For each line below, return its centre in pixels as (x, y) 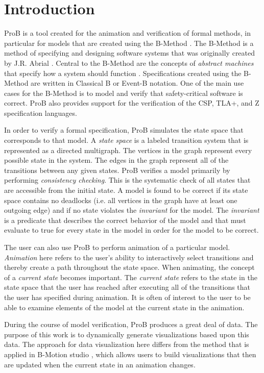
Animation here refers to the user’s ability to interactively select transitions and (129, 257)
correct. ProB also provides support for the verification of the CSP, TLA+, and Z (132, 103)
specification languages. (41, 113)
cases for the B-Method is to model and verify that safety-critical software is (124, 93)
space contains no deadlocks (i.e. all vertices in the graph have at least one (121, 200)
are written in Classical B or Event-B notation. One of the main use (137, 83)
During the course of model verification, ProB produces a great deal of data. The (131, 324)
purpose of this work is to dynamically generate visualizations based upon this (127, 334)
